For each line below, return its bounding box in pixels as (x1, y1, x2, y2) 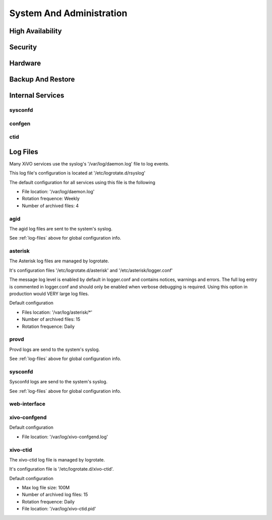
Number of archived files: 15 (22, 316, 81, 322)
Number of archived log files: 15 (22, 492, 88, 498)
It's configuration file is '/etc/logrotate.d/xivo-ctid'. (9, 466, 114, 472)
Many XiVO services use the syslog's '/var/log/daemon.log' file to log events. (9, 160, 170, 166)
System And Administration (9, 8, 128, 19)
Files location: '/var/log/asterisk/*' (22, 309, 93, 315)
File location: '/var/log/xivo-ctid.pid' (22, 506, 96, 512)
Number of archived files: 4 (22, 202, 79, 209)
